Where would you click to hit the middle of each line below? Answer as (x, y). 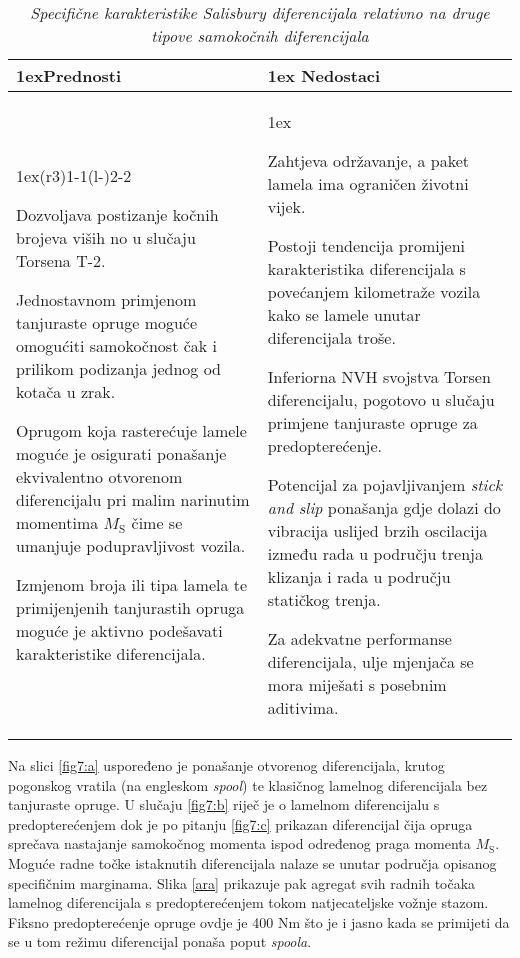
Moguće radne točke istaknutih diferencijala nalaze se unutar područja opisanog (252, 862)
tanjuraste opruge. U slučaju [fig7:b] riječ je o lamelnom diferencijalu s (224, 804)
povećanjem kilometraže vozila (374, 291)
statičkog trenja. (324, 599)
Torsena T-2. (61, 260)
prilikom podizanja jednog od (118, 368)
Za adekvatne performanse (359, 638)
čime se (157, 522)
